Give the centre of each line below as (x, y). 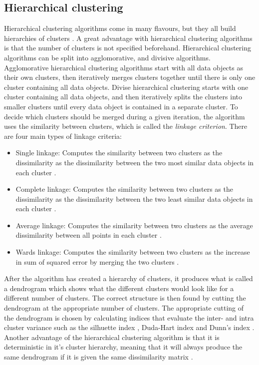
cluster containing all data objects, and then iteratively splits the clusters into (123, 97)
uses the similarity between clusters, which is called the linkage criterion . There (126, 126)
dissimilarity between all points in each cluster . (89, 235)
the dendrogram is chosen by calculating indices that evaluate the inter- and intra (129, 317)
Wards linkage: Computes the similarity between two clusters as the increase (133, 252)
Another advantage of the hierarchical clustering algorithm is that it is (112, 337)
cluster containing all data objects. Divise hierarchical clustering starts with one (126, 87)
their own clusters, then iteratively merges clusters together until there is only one (130, 77)
